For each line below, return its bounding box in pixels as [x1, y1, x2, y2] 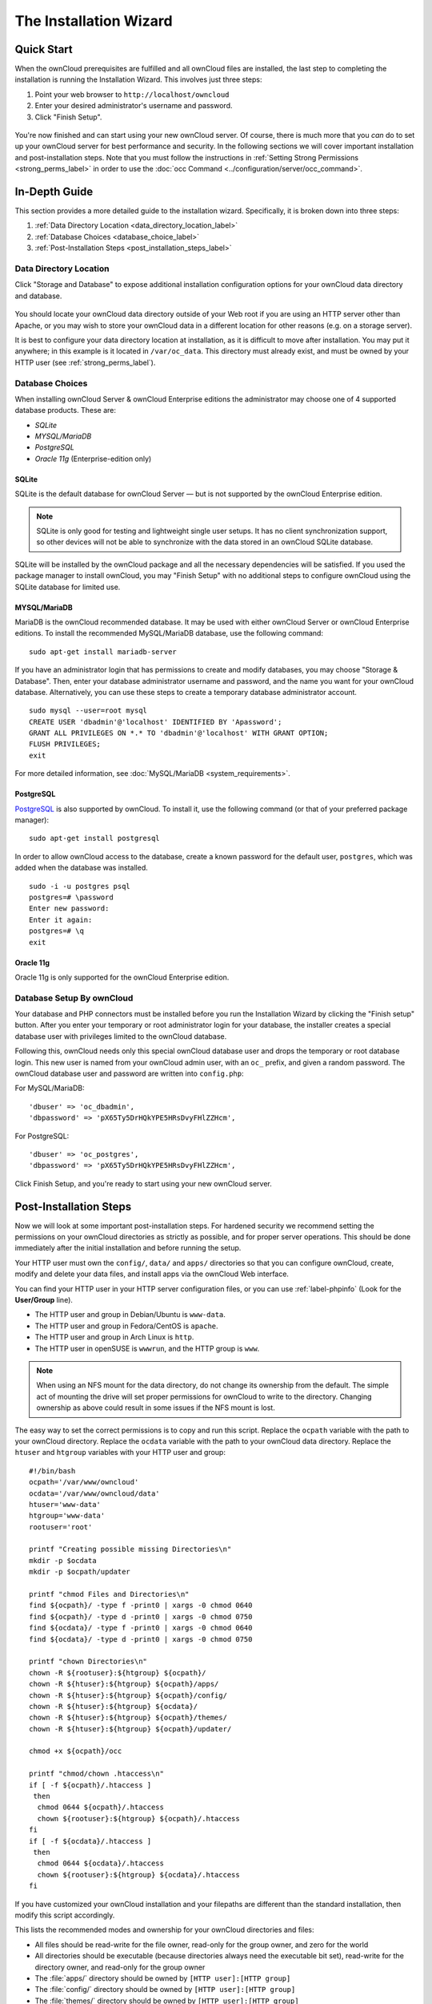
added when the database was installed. [14, 863, 148, 873]
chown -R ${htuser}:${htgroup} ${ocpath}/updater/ [29, 1724, 232, 1733]
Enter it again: [29, 915, 93, 924]
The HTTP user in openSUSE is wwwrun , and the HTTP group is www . [34, 1343, 260, 1353]
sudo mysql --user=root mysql [29, 706, 148, 715]
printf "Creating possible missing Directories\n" [29, 1545, 232, 1554]
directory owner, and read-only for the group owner [34, 1962, 206, 1972]
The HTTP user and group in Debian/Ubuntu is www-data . [34, 1310, 226, 1319]
